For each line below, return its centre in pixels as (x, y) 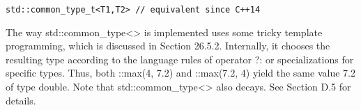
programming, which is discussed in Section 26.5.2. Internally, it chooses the (168, 46)
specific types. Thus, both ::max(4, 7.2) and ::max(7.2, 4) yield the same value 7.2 (180, 73)
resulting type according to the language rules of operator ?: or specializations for (180, 59)
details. (21, 100)
